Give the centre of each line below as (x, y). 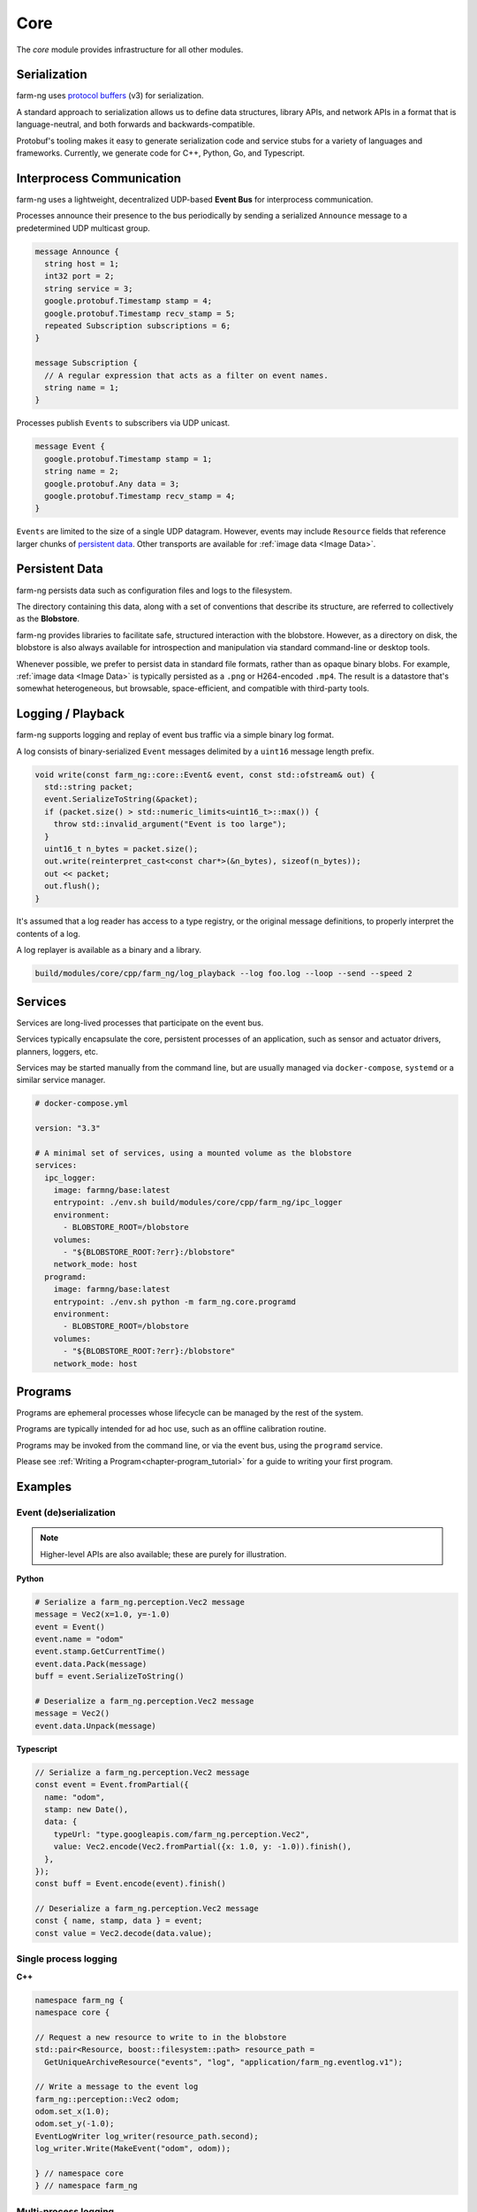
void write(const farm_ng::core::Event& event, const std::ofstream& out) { (205, 775)
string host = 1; (82, 264)
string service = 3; (89, 288)
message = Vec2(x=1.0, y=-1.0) (103, 1614)
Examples (44, 1486)
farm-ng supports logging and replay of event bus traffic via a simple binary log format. (175, 735)
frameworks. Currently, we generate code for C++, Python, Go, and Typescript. (160, 153)
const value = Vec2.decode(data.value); (123, 1933)
